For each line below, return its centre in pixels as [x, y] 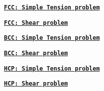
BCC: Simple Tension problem [52, 38]
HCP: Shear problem [36, 84]
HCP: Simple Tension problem [52, 68]
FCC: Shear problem [36, 23]
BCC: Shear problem [36, 53]
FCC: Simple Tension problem [52, 7]
